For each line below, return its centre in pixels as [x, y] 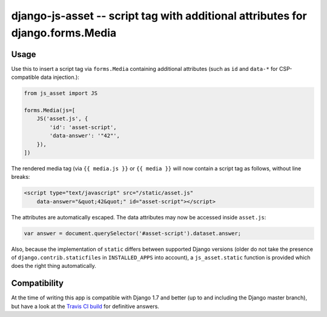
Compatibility [37, 283]
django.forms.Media [64, 33]
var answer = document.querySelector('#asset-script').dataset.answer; [133, 233]
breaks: [21, 177]
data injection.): [60, 77]
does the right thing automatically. [54, 266]
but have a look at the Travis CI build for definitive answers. [85, 306]
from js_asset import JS [61, 93]
